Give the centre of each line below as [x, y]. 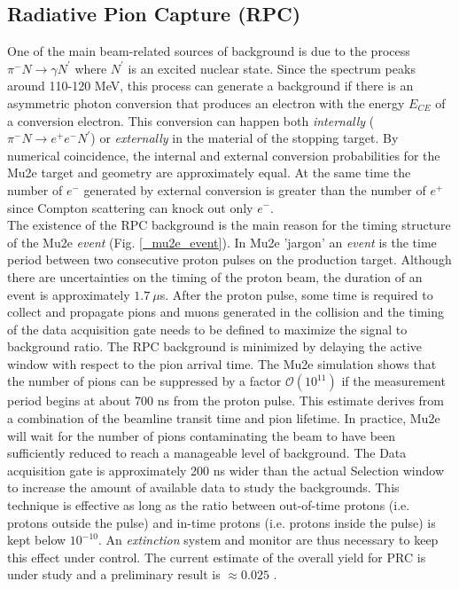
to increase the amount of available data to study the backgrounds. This [203, 487]
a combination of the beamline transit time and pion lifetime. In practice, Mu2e [224, 418]
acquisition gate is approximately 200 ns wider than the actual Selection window [226, 470]
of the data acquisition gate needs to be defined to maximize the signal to [207, 329]
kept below [37, 540]
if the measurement [393, 381]
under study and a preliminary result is [114, 574]
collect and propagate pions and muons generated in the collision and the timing [226, 312]
